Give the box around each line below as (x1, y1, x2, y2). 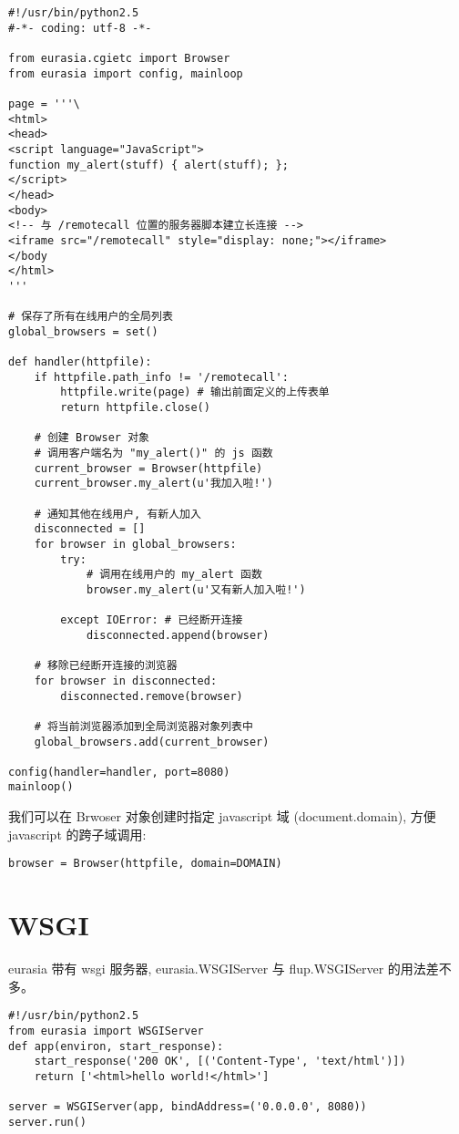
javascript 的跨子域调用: (8, 824, 147, 843)
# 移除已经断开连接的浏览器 (34, 659, 178, 673)
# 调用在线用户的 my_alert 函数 (86, 568, 262, 582)
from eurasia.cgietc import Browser (8, 51, 230, 65)
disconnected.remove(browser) (60, 689, 243, 703)
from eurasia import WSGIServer (8, 1024, 204, 1037)
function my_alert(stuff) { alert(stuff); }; (8, 158, 289, 171)
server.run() (8, 1115, 87, 1129)
